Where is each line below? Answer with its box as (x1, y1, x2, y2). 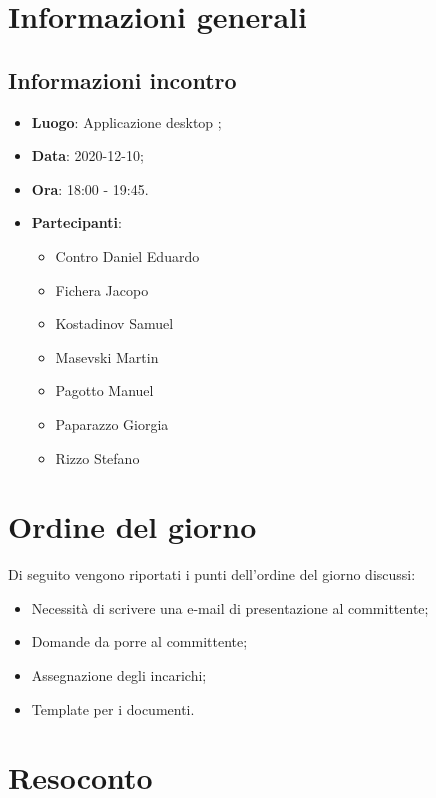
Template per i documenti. (31, 698, 195, 719)
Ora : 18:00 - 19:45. (31, 178, 149, 199)
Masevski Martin (55, 346, 159, 367)
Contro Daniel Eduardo (55, 245, 200, 266)
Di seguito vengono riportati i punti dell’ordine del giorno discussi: (8, 564, 416, 585)
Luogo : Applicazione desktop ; (31, 111, 222, 132)
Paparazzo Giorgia (55, 413, 169, 434)
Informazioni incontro (8, 64, 237, 95)
